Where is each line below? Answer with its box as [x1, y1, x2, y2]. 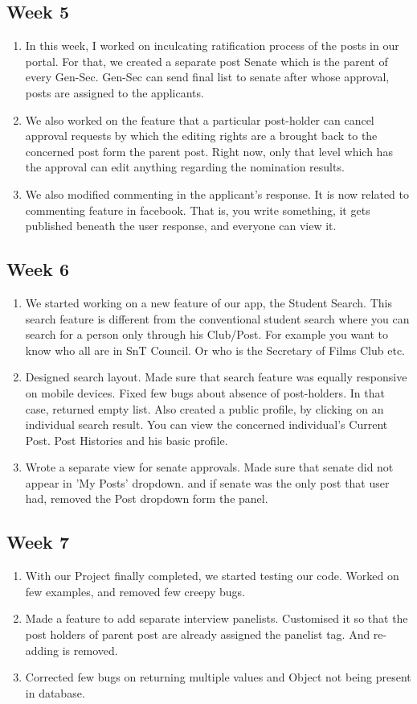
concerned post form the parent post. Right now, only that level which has [25, 142, 393, 159]
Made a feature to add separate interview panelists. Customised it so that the [25, 610, 408, 627]
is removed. [62, 641, 118, 658]
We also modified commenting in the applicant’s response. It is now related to [25, 185, 410, 202]
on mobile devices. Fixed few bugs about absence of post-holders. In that [25, 384, 385, 401]
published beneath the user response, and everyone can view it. [25, 217, 337, 234]
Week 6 [6, 257, 69, 282]
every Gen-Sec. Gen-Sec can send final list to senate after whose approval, [25, 68, 390, 85]
